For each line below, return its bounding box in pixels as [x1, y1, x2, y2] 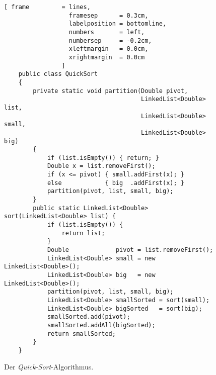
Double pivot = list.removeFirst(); [47, 246, 213, 254]
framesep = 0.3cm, [68, 12, 149, 19]
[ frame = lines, [4, 4, 91, 11]
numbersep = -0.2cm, [68, 37, 152, 44]
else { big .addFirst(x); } [47, 179, 184, 186]
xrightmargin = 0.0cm [68, 53, 145, 61]
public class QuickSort [18, 70, 98, 78]
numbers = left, [68, 28, 145, 36]
